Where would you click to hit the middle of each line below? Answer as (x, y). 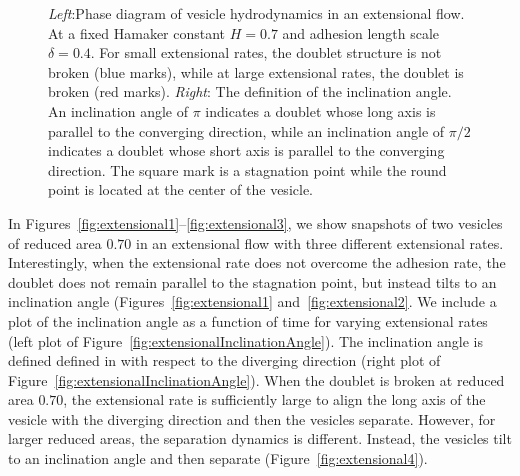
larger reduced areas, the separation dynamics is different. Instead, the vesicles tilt (260, 438)
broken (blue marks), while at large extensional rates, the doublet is (256, 71)
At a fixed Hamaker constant (137, 32)
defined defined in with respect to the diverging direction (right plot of (224, 360)
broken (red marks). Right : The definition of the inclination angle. (250, 91)
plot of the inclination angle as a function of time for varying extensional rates (248, 320)
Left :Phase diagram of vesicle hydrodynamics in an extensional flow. (256, 13)
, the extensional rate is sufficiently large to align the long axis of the (274, 399)
